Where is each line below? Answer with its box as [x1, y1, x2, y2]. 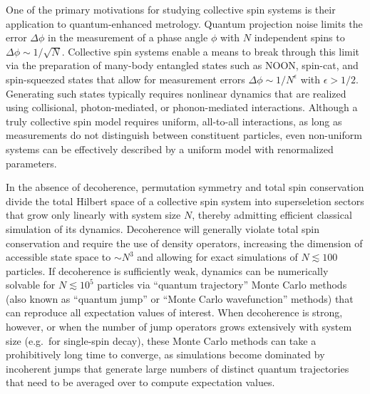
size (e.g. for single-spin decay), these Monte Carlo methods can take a [6, 333, 317, 348]
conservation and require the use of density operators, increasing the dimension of [6, 235, 363, 250]
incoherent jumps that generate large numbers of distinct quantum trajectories [6, 361, 349, 375]
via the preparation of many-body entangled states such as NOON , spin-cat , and [6, 58, 359, 73]
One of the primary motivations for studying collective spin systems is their [6, 2, 336, 16]
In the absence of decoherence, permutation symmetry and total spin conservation [6, 180, 364, 195]
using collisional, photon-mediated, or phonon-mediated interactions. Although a [6, 100, 358, 115]
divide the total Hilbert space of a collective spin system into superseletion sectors [6, 193, 364, 208]
